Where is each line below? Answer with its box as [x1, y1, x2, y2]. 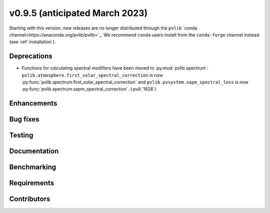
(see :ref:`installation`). [9, 39, 56, 45]
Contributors [9, 195, 50, 203]
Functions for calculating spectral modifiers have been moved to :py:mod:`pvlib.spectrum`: [21, 65, 208, 71]
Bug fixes [9, 115, 39, 123]
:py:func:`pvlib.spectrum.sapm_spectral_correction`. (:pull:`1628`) [21, 86, 156, 92]
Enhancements [9, 99, 57, 107]
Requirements [9, 179, 54, 187]
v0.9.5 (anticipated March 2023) [9, 7, 148, 18]
